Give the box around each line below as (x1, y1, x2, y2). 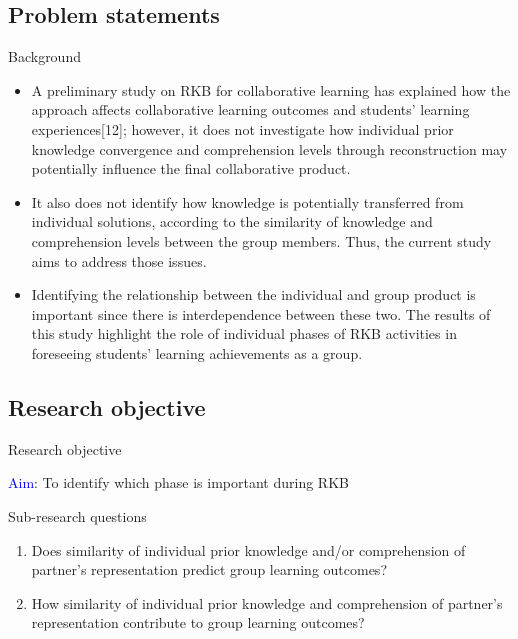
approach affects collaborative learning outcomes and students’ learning (31, 99, 470, 120)
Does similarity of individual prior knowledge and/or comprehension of (31, 539, 466, 560)
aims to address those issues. (31, 250, 207, 271)
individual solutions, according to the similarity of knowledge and (31, 211, 433, 232)
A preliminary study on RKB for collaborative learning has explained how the (31, 79, 511, 100)
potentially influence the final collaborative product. (31, 158, 351, 179)
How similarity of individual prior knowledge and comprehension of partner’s (31, 592, 503, 613)
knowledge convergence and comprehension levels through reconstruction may (31, 138, 508, 159)
